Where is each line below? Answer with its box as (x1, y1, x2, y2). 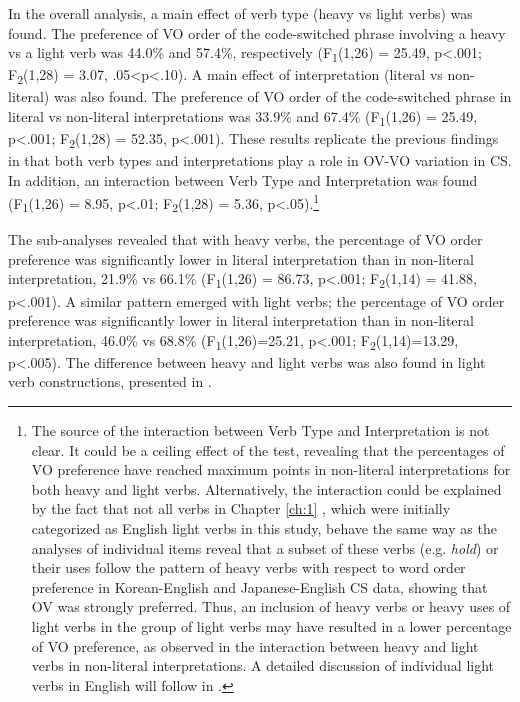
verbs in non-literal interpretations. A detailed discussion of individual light (31, 655, 495, 676)
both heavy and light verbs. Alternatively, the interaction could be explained (31, 478, 502, 499)
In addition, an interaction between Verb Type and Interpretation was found (8, 169, 478, 190)
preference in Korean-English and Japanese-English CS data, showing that (31, 576, 488, 597)
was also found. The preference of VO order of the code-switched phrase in (53, 86, 512, 107)
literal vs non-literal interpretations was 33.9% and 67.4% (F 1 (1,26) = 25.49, (8, 106, 478, 129)
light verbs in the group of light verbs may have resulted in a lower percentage (31, 616, 512, 636)
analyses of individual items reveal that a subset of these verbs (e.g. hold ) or (31, 537, 499, 558)
